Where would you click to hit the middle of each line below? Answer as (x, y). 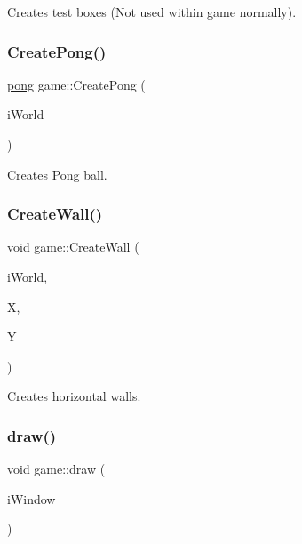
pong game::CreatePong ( (76, 84)
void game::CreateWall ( (73, 247)
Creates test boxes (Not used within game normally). (152, 12)
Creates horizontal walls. (74, 396)
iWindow (32, 498)
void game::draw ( (56, 469)
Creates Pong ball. (57, 174)
